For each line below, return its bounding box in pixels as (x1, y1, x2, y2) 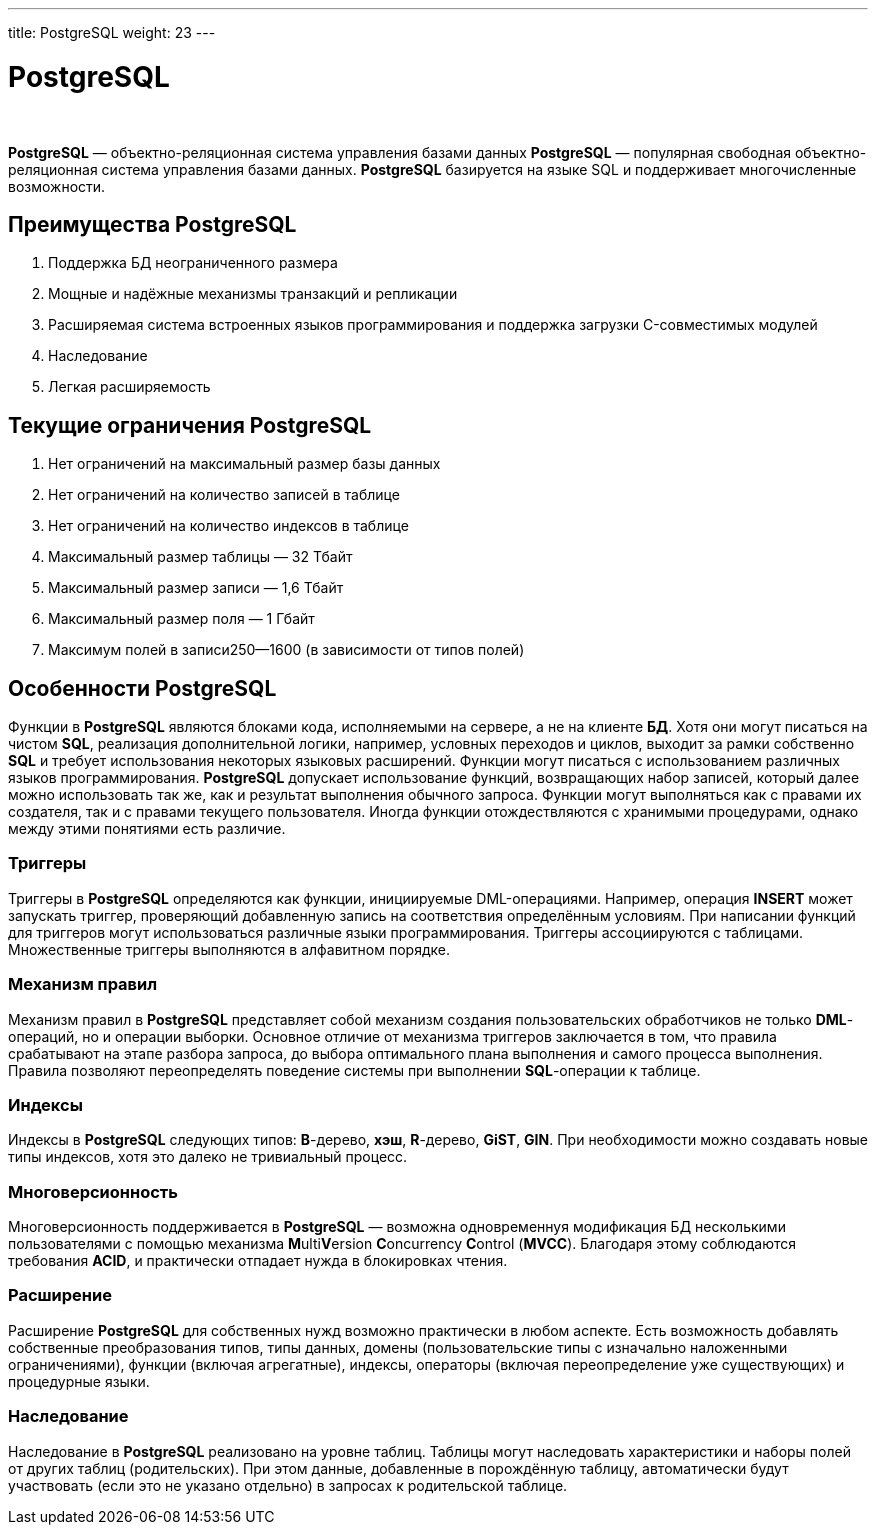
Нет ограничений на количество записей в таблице (48, 486, 400, 504)
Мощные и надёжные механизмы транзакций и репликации (48, 285, 458, 303)
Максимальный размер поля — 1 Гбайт (48, 610, 315, 628)
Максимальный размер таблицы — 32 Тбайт (48, 548, 353, 566)
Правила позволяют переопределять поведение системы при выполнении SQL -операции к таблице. (8, 1061, 701, 1079)
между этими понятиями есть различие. (8, 820, 286, 838)
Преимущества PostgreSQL (8, 211, 297, 237)
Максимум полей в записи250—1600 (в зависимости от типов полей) (48, 641, 525, 659)
